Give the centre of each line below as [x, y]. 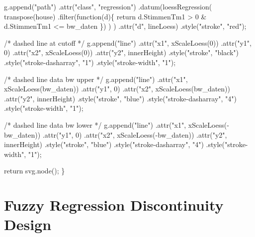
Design [28, 224]
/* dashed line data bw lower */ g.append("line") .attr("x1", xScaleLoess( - [117, 124]
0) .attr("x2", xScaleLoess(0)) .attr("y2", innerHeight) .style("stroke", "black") [121, 52]
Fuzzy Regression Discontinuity [114, 205]
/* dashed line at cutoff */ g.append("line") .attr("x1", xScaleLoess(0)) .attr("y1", [128, 42]
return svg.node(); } [35, 171]
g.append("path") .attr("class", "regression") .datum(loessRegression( [108, 6]
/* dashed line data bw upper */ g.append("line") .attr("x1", [96, 79]
